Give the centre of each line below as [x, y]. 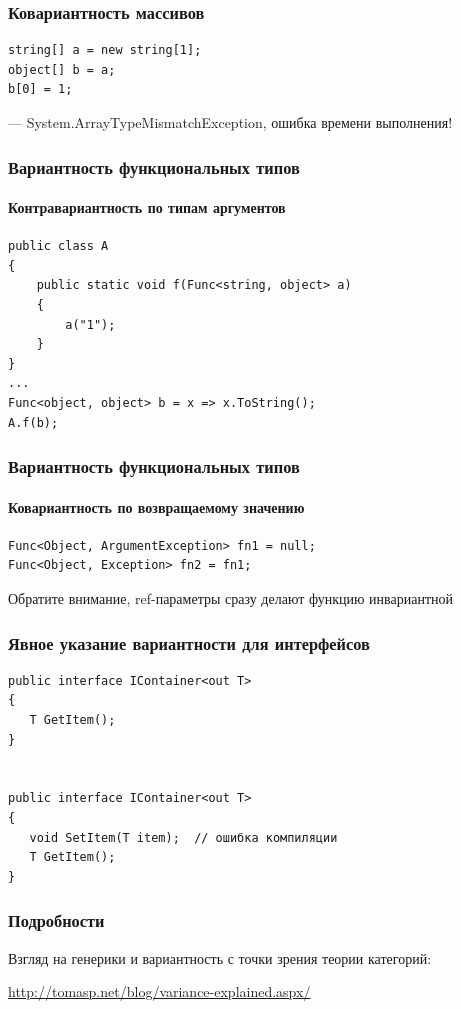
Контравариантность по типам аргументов [147, 207]
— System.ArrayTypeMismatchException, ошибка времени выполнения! [230, 122]
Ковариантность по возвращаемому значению [156, 506]
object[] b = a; [62, 69]
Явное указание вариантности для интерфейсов [189, 642]
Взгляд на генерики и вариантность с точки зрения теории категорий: [220, 957]
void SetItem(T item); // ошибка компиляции [183, 837]
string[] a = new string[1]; [105, 50]
